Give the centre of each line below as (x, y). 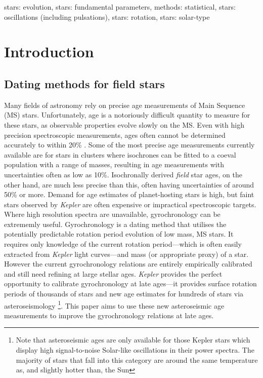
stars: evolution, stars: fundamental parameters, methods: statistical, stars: (120, 7)
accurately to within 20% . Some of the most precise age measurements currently (129, 145)
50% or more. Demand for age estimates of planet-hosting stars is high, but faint (129, 194)
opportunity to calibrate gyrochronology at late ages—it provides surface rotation (130, 283)
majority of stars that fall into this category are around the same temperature (137, 360)
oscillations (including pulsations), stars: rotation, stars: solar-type (107, 16)
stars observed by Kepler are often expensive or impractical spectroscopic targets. (130, 204)
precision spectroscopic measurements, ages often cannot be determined (115, 135)
